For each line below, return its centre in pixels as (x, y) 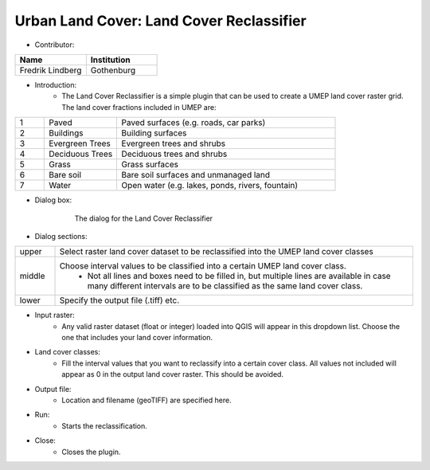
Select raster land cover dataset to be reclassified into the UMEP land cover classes (216, 252)
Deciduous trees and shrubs (174, 154)
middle (32, 276)
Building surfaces (154, 133)
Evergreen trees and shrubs (174, 143)
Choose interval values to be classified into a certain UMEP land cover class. (203, 266)
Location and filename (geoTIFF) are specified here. (147, 400)
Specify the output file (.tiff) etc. (119, 300)
